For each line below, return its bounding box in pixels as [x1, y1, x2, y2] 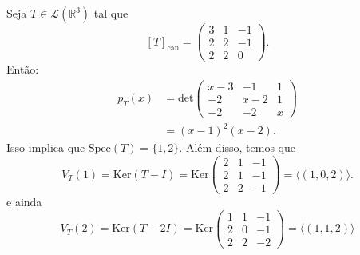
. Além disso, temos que [179, 139, 296, 156]
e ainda [6, 193, 42, 210]
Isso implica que [6, 139, 85, 156]
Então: [6, 61, 39, 78]
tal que [93, 5, 129, 21]
